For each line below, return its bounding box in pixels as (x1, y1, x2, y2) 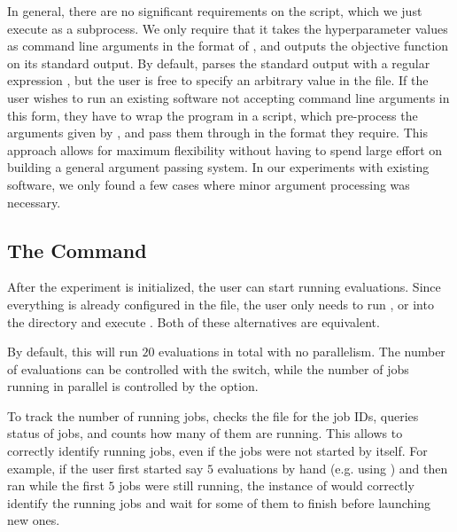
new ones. (7, 511, 60, 529)
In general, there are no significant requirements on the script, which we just (7, 2, 422, 20)
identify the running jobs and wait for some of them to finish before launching (7, 493, 430, 512)
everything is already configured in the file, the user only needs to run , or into (7, 294, 434, 313)
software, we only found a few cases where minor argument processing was (7, 175, 410, 193)
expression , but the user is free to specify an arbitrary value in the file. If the (7, 71, 429, 90)
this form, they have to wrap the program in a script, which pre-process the (7, 106, 418, 124)
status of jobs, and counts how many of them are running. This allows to (7, 424, 403, 442)
